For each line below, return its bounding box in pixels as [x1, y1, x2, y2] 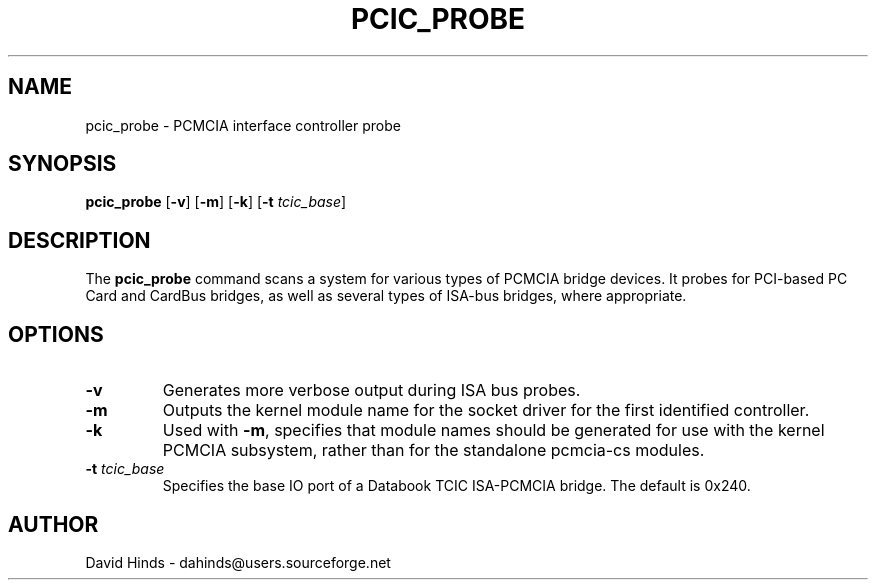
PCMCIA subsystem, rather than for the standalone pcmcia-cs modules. [162, 440, 705, 461]
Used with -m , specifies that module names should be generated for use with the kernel [162, 420, 825, 441]
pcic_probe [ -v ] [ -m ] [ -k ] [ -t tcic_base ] [85, 193, 347, 211]
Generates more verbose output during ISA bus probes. [162, 380, 581, 401]
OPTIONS [8, 321, 104, 347]
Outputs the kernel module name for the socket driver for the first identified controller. [162, 400, 810, 421]
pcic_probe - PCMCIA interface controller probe [85, 116, 401, 134]
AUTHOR [8, 511, 99, 537]
